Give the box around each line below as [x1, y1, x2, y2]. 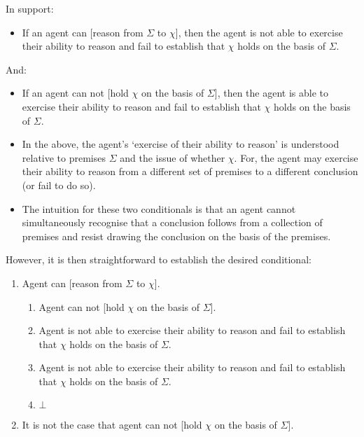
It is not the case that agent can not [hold [22, 417, 202, 432]
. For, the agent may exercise [234, 150, 358, 165]
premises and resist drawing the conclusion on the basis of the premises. [22, 228, 331, 243]
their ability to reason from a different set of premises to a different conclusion [22, 164, 358, 179]
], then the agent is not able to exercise [175, 25, 343, 39]
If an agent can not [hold [22, 85, 129, 100]
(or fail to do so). [22, 177, 96, 192]
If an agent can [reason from [22, 25, 143, 39]
